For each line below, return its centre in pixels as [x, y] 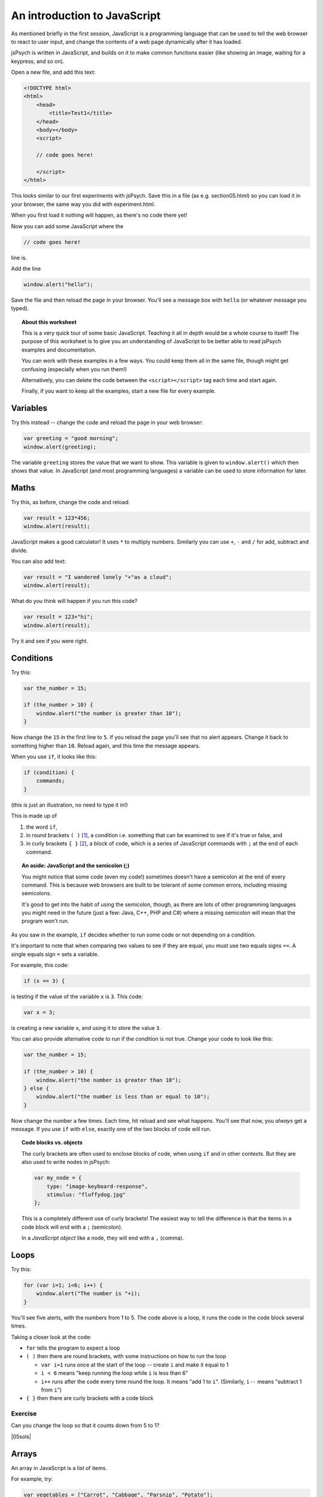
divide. [19, 550]
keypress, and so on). [38, 61]
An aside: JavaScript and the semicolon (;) [76, 866]
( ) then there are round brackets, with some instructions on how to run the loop [126, 1356]
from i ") [51, 1390]
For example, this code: [40, 965]
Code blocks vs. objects [52, 1143]
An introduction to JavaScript [86, 16]
